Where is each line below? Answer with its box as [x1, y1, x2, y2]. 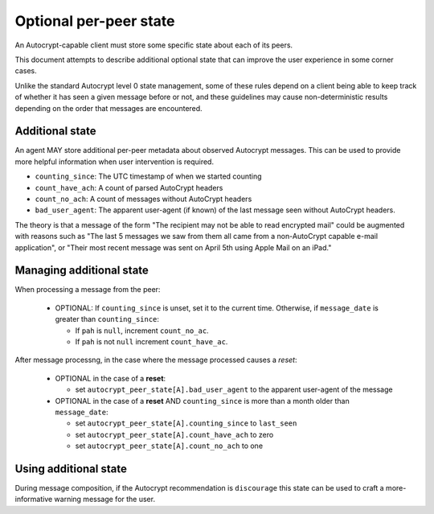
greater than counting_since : [55, 315, 160, 324]
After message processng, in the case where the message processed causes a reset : [14, 355, 297, 365]
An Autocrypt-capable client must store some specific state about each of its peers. [14, 40, 293, 50]
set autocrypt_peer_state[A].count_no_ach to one [75, 441, 264, 450]
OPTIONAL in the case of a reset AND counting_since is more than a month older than [55, 396, 350, 405]
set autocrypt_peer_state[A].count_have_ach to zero [75, 430, 274, 439]
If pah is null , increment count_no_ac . [75, 326, 209, 335]
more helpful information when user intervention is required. [14, 157, 215, 167]
